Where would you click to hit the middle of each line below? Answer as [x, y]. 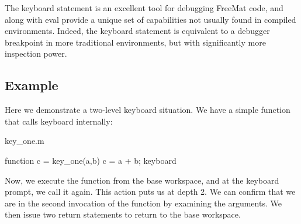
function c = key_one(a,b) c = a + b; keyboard [91, 160]
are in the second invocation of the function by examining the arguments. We [143, 203]
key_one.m [25, 141]
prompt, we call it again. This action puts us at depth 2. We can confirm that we [150, 192]
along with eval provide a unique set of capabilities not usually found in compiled [150, 19]
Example [32, 85]
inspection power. [36, 54]
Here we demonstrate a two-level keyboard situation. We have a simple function [148, 110]
